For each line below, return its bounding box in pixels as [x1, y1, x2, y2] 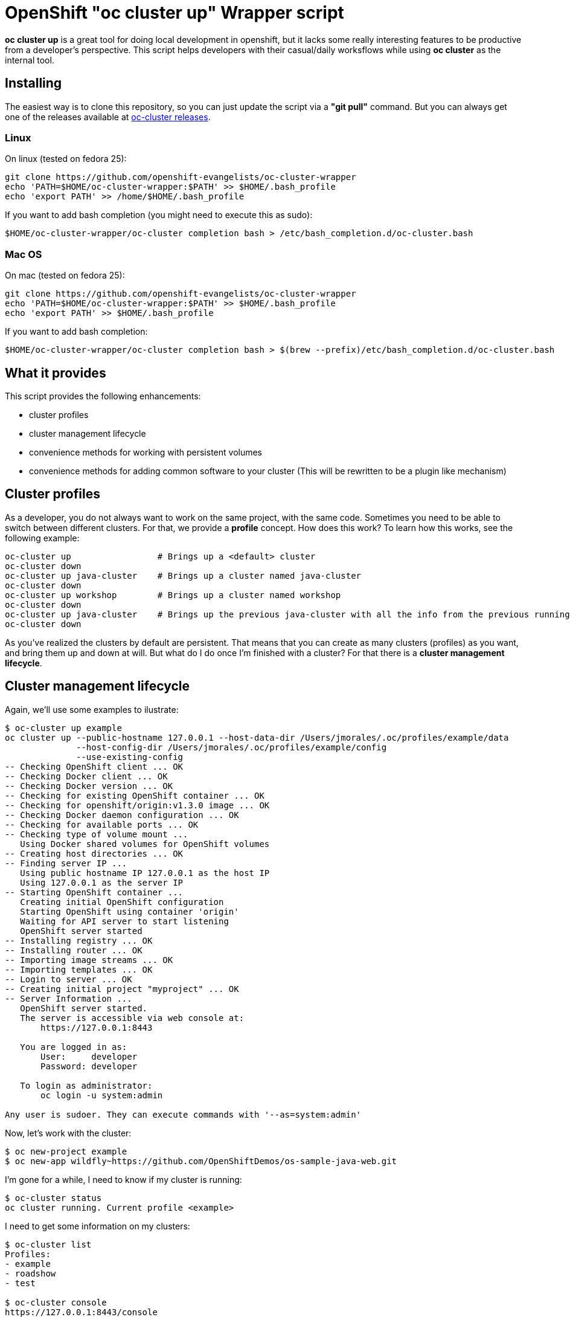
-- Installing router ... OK [5, 945, 142, 955]
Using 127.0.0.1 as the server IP [20, 877, 184, 887]
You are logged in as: [20, 1042, 127, 1052]
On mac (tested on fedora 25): [5, 270, 125, 281]
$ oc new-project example [5, 1146, 127, 1156]
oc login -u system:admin [40, 1090, 163, 1100]
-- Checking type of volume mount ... [5, 829, 188, 839]
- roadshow [5, 1268, 56, 1278]
